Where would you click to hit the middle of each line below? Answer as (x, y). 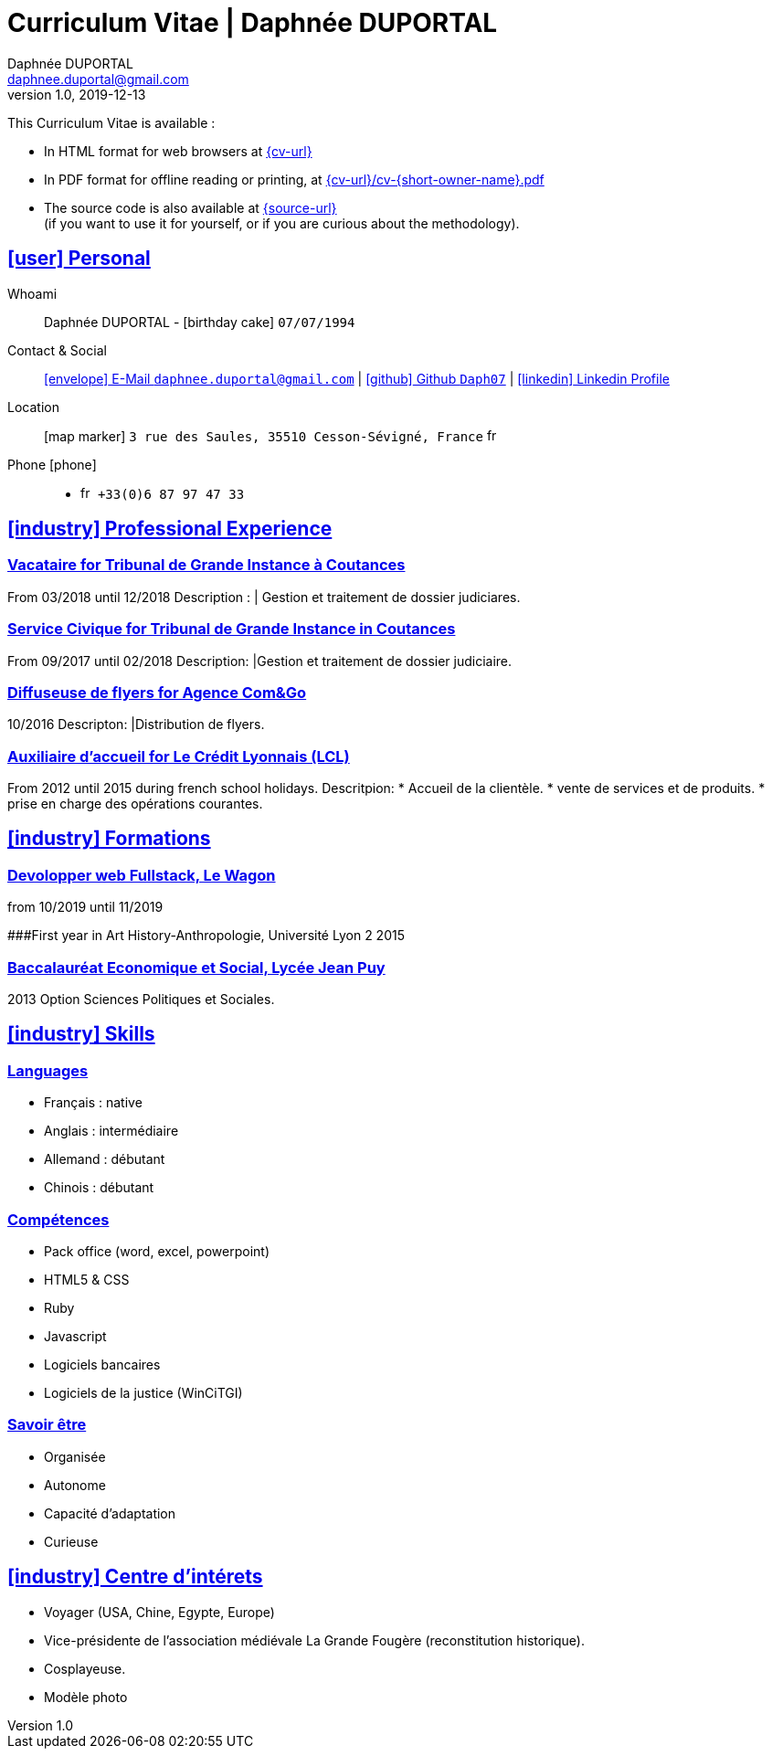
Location (33, 407)
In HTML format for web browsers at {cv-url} (178, 151)
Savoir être (47, 1425)
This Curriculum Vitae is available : (111, 122)
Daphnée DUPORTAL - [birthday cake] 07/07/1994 (200, 322)
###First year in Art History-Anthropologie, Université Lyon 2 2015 (206, 936)
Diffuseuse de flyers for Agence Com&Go (157, 692)
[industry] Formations (109, 839)
